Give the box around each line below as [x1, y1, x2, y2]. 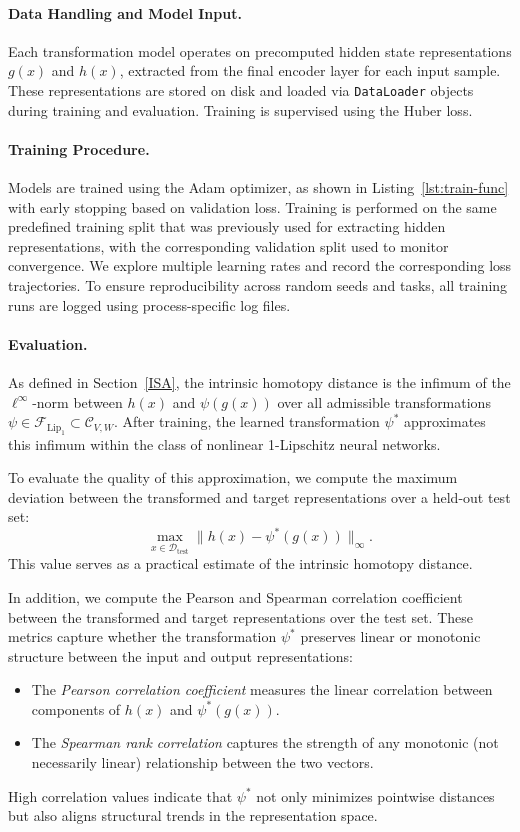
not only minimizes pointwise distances [256, 785, 495, 806]
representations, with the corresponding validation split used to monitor [8, 235, 449, 256]
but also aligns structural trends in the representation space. [8, 805, 378, 826]
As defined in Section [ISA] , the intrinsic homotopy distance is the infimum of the [8, 371, 511, 392]
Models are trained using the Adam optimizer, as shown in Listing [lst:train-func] [8, 177, 509, 198]
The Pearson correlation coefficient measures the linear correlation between [31, 679, 493, 700]
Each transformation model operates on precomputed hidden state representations [8, 40, 512, 61]
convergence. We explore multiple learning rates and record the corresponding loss [8, 255, 512, 276]
